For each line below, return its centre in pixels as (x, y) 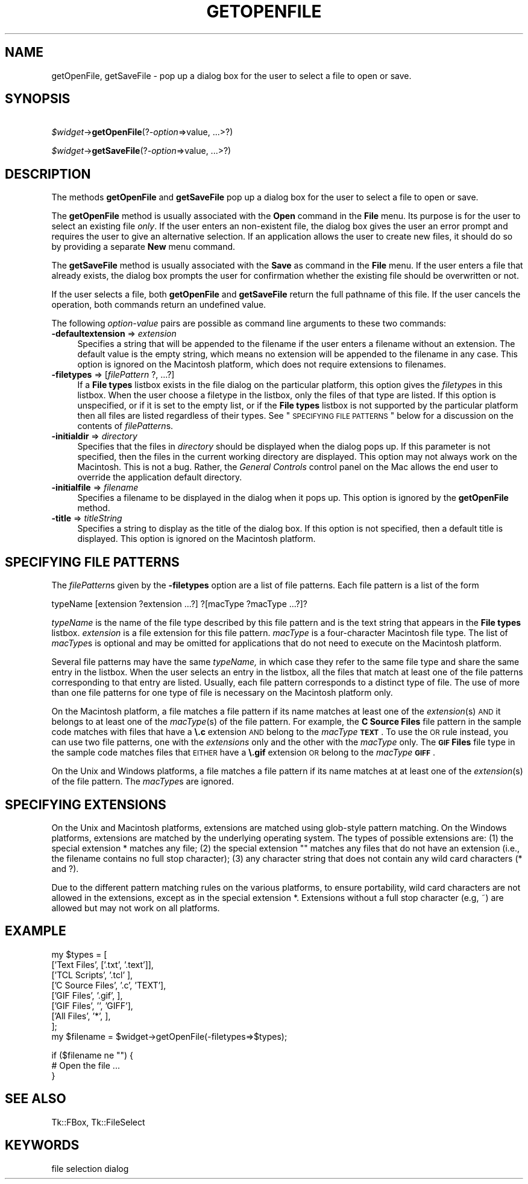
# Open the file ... (86, 1065)
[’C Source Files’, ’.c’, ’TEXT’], (109, 985)
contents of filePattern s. (125, 426)
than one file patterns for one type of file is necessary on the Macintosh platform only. (222, 693)
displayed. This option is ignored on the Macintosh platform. (196, 539)
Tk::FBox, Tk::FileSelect (98, 1122)
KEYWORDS (42, 1145)
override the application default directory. (160, 477)
